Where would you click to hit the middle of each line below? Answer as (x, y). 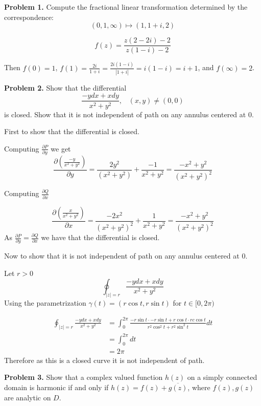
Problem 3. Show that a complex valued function (84, 377)
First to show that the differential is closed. (72, 131)
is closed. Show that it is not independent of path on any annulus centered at (125, 114)
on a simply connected (222, 377)
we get (61, 148)
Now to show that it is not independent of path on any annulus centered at (122, 256)
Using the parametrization (45, 303)
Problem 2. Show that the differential (65, 87)
